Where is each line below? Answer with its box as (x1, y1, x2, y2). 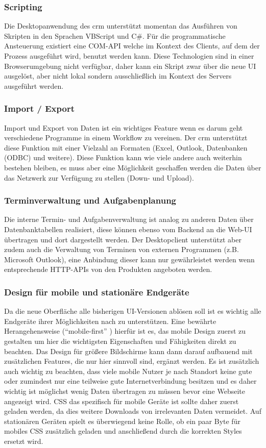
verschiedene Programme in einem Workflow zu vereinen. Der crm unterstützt (4, 132, 248, 143)
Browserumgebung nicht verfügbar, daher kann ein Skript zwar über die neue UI (4, 60, 256, 71)
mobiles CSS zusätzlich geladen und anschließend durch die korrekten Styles (4, 426, 242, 436)
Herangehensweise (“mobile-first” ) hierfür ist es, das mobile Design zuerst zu (4, 326, 246, 336)
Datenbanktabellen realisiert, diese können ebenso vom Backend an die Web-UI (4, 223, 252, 234)
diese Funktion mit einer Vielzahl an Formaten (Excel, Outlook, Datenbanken (4, 142, 248, 153)
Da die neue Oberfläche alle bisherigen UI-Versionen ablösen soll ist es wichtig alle (4, 306, 261, 316)
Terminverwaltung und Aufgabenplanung (4, 194, 176, 207)
